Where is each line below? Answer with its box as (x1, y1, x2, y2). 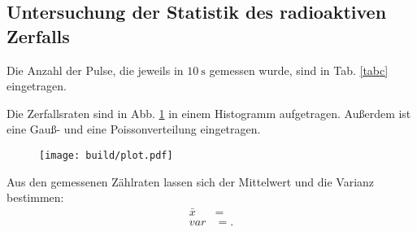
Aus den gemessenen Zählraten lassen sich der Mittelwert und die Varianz (7, 173, 375, 190)
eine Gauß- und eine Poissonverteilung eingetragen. (7, 120, 261, 138)
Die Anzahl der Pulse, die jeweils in (7, 61, 184, 78)
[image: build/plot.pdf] (39, 149, 173, 161)
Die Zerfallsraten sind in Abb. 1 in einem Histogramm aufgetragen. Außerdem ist (7, 104, 411, 121)
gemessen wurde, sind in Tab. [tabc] (209, 61, 389, 78)
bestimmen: (7, 189, 64, 206)
